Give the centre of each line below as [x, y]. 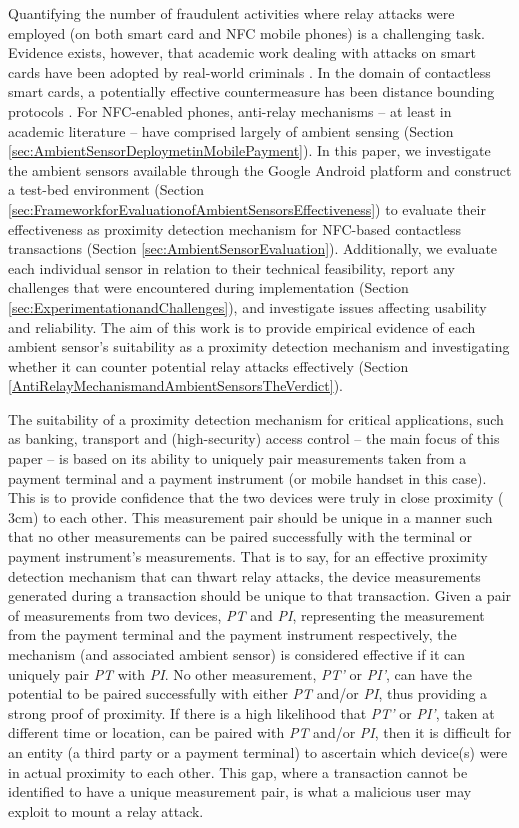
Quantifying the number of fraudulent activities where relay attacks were [231, 13]
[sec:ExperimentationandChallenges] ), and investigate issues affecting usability [247, 306]
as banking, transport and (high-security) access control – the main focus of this [254, 438]
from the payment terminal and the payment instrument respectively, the [232, 634]
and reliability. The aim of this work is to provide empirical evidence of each [242, 326]
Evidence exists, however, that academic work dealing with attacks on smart [242, 52]
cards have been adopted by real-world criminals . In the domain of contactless [249, 71]
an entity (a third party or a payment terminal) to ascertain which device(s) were [258, 751]
